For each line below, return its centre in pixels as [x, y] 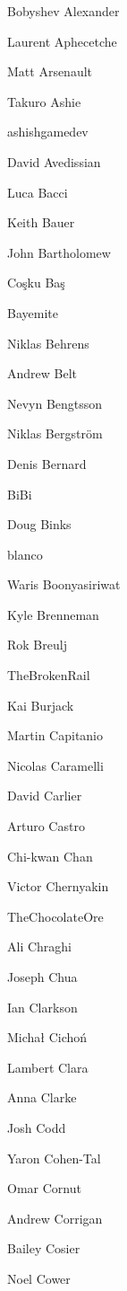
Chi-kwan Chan [50, 856]
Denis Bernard [47, 463]
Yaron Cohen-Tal [54, 1158]
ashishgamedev [48, 132]
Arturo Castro [46, 826]
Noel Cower [39, 1278]
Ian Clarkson [42, 1007]
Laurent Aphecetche [62, 41]
